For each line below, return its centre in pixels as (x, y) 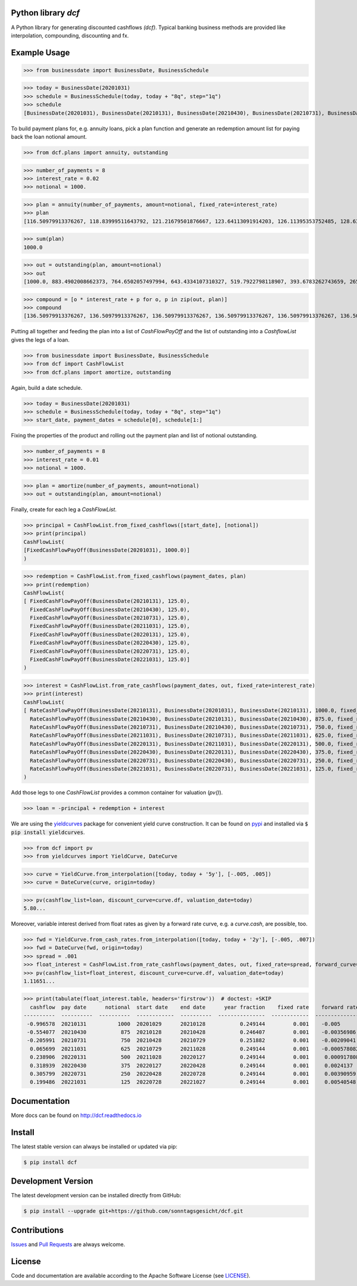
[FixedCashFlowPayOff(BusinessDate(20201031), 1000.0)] (107, 550)
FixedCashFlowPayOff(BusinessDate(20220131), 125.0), (110, 634)
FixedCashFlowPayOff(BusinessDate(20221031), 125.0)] (110, 660)
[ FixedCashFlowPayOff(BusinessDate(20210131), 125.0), (107, 601)
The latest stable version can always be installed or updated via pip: (94, 1146)
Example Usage (40, 53)
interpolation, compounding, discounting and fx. (70, 35)
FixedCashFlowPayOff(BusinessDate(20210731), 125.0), (110, 618)
